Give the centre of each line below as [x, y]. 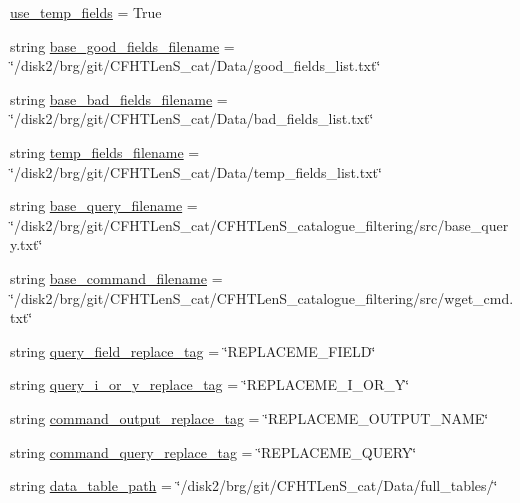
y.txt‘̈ [26, 244]
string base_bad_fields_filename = [119, 98]
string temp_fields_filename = [105, 151]
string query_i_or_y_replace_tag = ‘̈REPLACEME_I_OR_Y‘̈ [210, 384]
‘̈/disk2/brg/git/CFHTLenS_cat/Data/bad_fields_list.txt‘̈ [192, 118]
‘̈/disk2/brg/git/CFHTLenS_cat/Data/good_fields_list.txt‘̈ [195, 65]
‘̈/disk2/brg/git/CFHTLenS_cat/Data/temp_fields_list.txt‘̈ [196, 171]
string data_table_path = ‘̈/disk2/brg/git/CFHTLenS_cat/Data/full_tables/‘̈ [254, 485]
